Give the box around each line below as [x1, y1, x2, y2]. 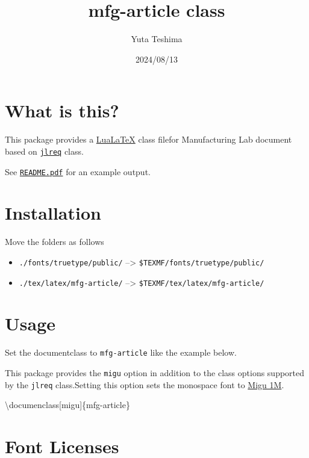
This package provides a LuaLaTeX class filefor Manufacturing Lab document [5, 133, 292, 146]
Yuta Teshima [131, 32, 183, 45]
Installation [5, 200, 101, 225]
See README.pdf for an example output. [5, 165, 151, 178]
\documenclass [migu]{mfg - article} [5, 398, 130, 411]
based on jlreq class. [5, 144, 84, 157]
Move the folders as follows [5, 235, 104, 248]
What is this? [5, 98, 119, 123]
